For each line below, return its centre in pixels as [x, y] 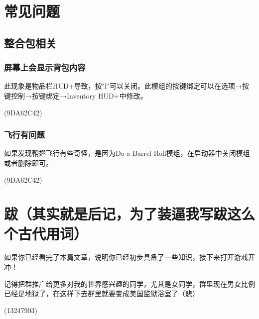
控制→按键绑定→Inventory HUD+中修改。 [79, 95]
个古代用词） [46, 233]
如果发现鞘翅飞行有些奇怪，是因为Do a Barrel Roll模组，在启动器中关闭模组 [127, 153]
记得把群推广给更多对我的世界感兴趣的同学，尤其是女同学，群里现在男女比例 [129, 283]
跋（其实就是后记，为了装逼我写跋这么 [130, 214]
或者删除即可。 [28, 162]
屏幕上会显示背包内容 [45, 67]
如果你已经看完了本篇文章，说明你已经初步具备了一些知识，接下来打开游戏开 [129, 257]
